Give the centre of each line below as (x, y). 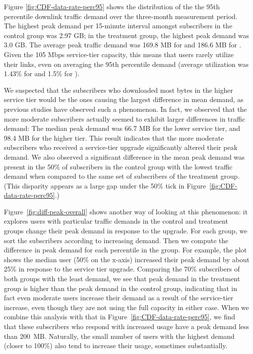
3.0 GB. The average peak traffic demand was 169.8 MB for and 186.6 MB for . (123, 45)
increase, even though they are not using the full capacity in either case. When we (126, 307)
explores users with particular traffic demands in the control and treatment (116, 221)
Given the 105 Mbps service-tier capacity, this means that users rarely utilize (119, 54)
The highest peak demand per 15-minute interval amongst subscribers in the (118, 26)
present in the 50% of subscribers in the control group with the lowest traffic (118, 166)
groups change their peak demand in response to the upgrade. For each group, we (126, 231)
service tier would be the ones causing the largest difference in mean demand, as (124, 99)
